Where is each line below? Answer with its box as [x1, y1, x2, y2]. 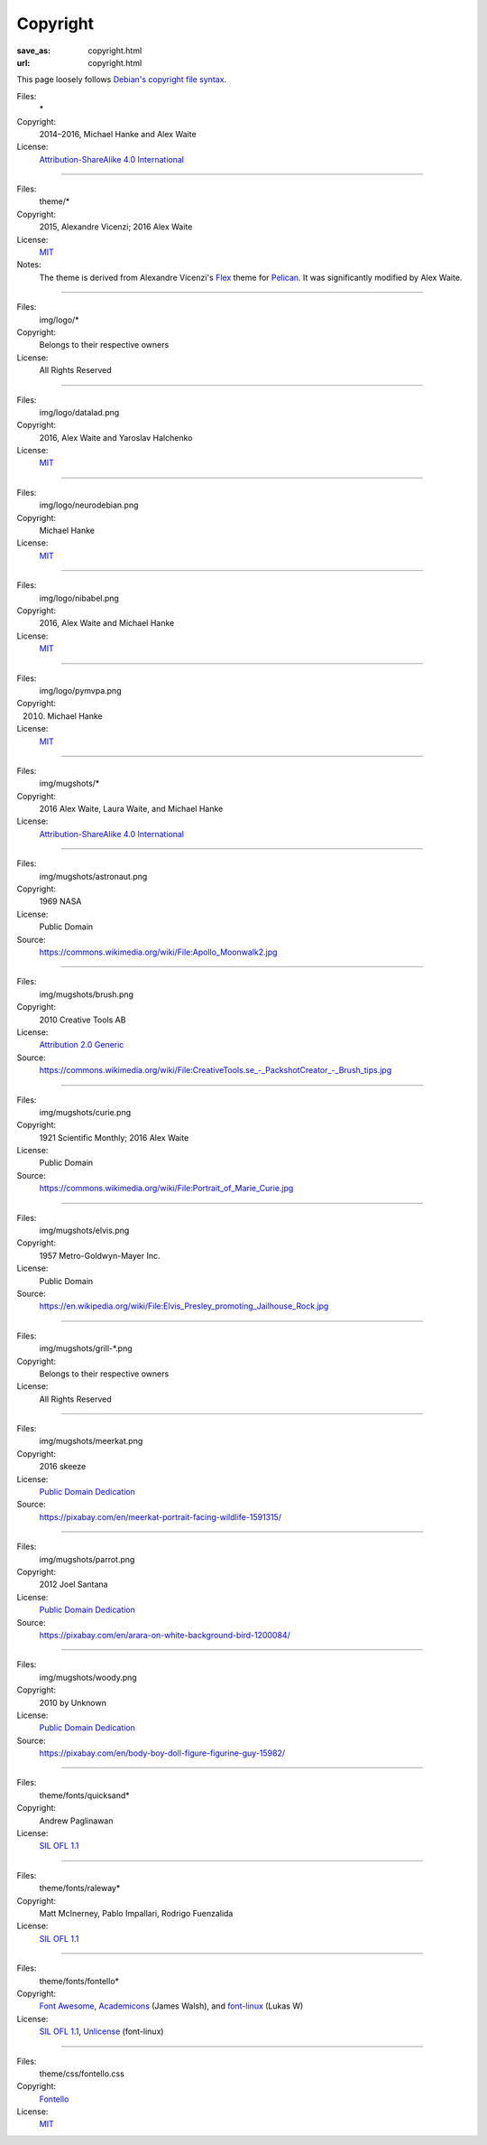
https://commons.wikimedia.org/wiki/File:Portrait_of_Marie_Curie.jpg [39, 1183, 294, 1194]
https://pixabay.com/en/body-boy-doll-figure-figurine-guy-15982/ [39, 1748, 286, 1758]
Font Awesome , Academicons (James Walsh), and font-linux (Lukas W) [39, 2000, 304, 2011]
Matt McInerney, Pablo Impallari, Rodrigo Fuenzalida [39, 1907, 234, 1918]
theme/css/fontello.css [39, 2068, 125, 2079]
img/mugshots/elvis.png [39, 1225, 130, 1236]
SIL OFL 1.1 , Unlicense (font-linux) [39, 2026, 164, 2037]
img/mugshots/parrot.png [39, 1553, 135, 1564]
